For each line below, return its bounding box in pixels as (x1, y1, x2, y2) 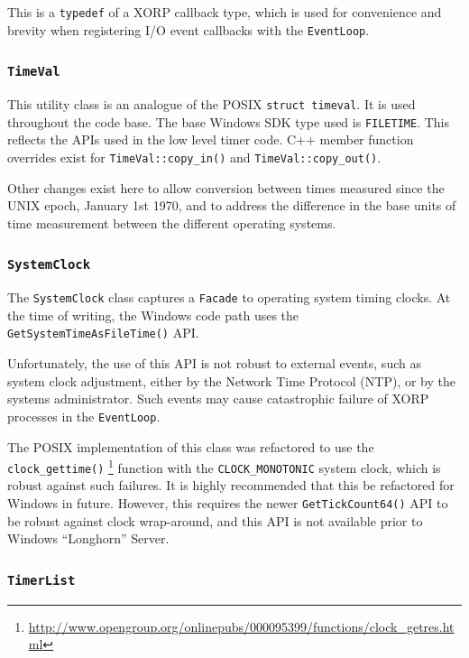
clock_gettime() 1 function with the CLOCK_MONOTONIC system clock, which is (7, 456, 441, 477)
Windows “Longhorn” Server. (7, 529, 170, 548)
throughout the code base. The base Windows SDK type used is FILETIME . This (7, 112, 450, 131)
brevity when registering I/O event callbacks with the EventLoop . (7, 20, 370, 39)
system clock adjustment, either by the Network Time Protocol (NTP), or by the (7, 371, 455, 390)
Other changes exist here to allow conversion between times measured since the (7, 178, 445, 197)
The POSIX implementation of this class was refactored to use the (7, 437, 374, 456)
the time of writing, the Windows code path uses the (7, 305, 299, 324)
